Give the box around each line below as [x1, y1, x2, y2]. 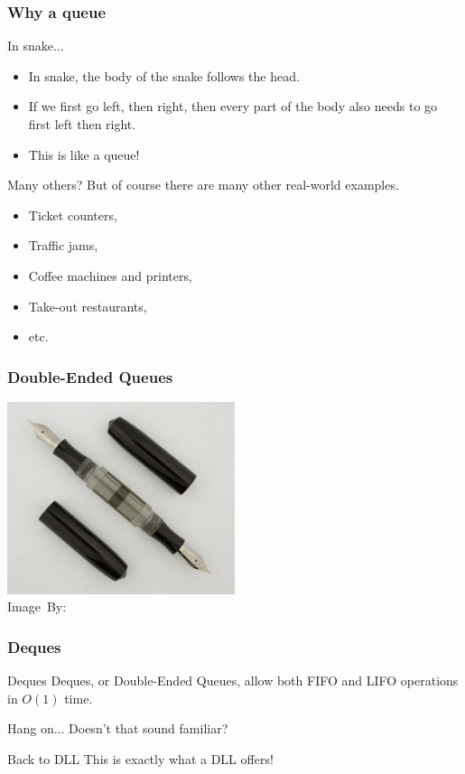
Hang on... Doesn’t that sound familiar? [7, 719, 228, 738]
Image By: [7, 597, 67, 616]
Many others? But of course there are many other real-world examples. [7, 175, 399, 194]
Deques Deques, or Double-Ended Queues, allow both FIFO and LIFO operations [7, 670, 459, 689]
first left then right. [28, 115, 136, 133]
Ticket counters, [28, 205, 117, 224]
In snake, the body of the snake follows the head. [28, 66, 300, 85]
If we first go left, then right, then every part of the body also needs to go [28, 97, 438, 116]
